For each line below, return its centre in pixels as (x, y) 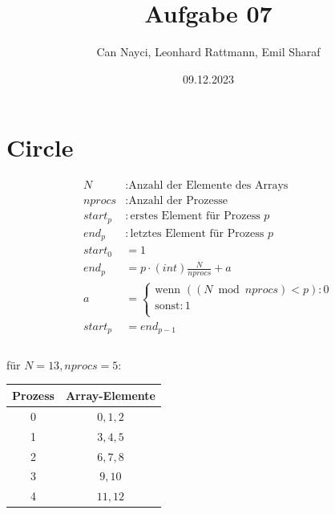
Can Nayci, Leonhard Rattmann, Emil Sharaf (208, 52)
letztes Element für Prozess (197, 233)
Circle (40, 147)
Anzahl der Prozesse (178, 201)
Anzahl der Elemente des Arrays (208, 186)
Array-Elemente (110, 395)
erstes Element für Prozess (195, 216)
